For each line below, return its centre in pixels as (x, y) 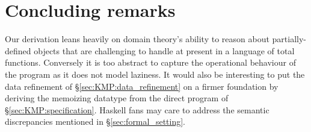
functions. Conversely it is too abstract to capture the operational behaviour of (150, 62)
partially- (289, 39)
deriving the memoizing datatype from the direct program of (117, 98)
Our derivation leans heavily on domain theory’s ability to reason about (137, 39)
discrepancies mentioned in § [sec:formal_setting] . (95, 121)
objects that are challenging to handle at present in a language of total (164, 50)
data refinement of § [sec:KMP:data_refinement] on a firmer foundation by (142, 86)
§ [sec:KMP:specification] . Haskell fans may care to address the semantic (137, 109)
